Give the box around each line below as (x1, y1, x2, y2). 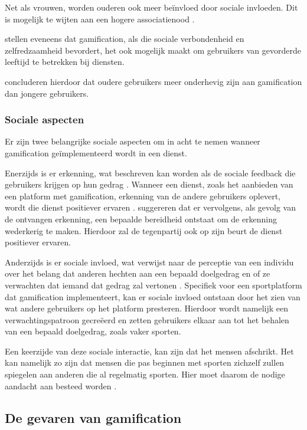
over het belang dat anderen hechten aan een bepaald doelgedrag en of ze (5, 267, 270, 280)
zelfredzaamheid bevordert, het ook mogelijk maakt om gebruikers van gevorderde (5, 44, 302, 56)
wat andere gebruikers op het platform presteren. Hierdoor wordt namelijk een (5, 302, 289, 314)
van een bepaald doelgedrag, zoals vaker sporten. (5, 325, 181, 337)
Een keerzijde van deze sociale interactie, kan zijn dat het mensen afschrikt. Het (5, 344, 294, 357)
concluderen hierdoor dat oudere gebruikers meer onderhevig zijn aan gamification (5, 75, 302, 87)
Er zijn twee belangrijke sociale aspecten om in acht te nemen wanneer (5, 135, 260, 147)
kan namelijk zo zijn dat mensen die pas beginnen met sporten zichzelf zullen (5, 356, 285, 369)
